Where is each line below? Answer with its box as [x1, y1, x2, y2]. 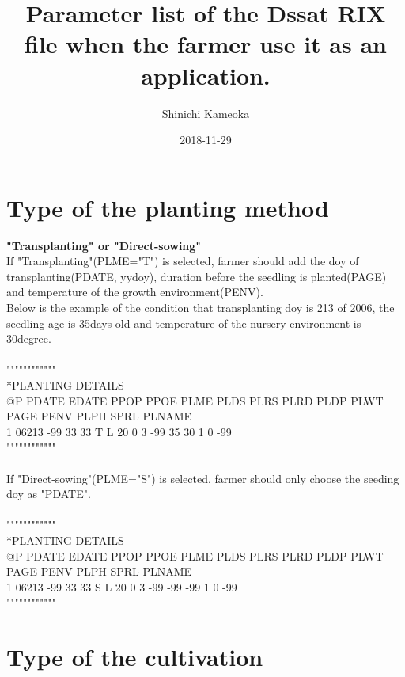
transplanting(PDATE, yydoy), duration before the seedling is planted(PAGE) [6, 268, 387, 284]
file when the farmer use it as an [25, 28, 387, 60]
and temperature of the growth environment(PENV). [6, 283, 263, 300]
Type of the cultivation [6, 641, 263, 673]
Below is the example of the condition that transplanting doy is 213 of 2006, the [6, 299, 395, 315]
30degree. [6, 330, 51, 347]
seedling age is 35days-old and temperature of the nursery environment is [6, 314, 361, 331]
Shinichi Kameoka [161, 105, 250, 121]
